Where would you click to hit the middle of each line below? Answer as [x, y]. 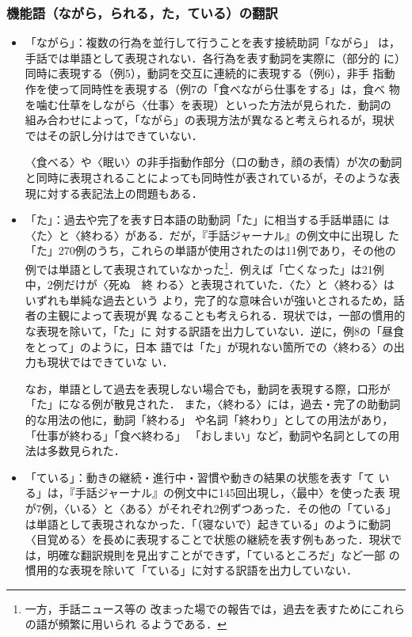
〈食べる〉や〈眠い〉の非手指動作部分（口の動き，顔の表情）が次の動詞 [214, 162]
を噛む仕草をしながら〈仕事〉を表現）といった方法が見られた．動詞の [208, 104]
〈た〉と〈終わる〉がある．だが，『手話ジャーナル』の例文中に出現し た [212, 235]
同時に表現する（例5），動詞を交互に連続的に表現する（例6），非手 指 [204, 73]
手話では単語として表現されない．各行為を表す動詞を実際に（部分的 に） [213, 57]
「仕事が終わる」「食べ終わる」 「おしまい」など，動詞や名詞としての [207, 435]
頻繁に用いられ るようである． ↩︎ [143, 624]
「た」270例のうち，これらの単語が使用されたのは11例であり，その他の [210, 250]
